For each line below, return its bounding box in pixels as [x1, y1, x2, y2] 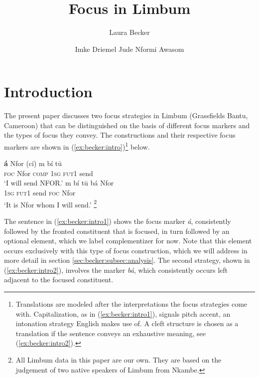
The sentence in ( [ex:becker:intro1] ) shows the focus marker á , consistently [4, 215, 231, 226]
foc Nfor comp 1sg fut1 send [4, 168, 93, 178]
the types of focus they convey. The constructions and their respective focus [4, 130, 236, 140]
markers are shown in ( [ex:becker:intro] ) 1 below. [4, 140, 150, 152]
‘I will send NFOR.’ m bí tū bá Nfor [4, 178, 114, 188]
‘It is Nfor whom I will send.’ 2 [4, 197, 97, 209]
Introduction [4, 81, 93, 102]
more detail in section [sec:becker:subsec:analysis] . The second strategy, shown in [4, 255, 250, 265]
